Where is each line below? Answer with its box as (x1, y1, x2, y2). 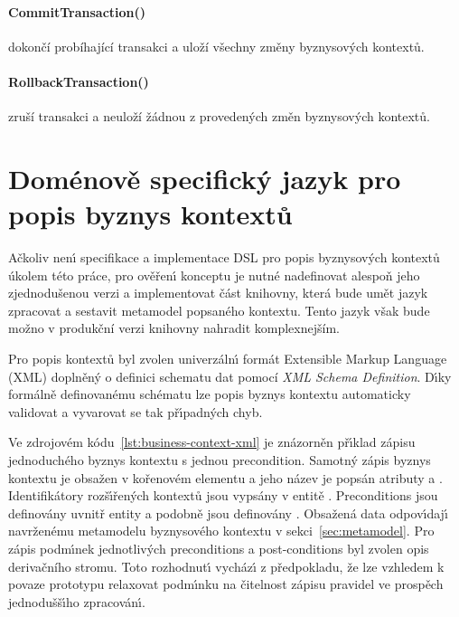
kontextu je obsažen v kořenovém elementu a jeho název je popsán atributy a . (8, 468, 443, 487)
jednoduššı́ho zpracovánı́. (8, 592, 145, 611)
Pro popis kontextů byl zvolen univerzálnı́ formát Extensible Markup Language (8, 349, 447, 368)
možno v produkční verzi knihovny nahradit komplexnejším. (8, 318, 340, 337)
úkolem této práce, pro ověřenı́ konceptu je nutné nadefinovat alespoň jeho (8, 265, 420, 284)
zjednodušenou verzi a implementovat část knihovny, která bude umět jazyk (8, 283, 428, 302)
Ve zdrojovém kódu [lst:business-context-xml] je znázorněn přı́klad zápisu (8, 432, 416, 451)
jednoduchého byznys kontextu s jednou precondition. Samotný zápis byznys (8, 451, 431, 470)
